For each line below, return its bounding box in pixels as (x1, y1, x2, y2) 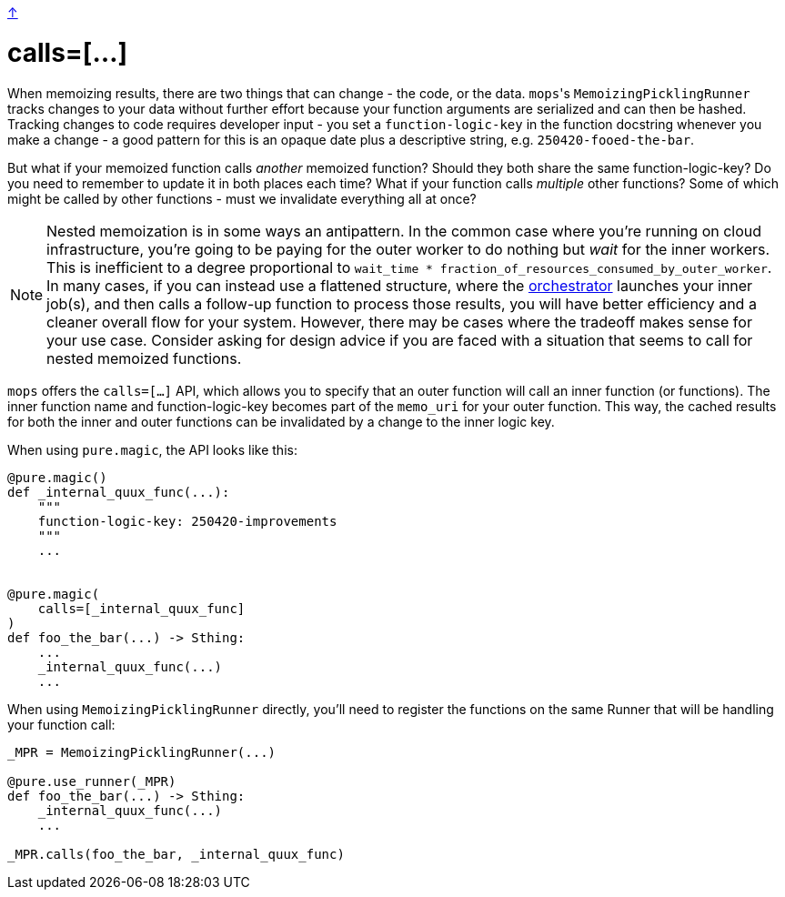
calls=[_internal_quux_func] (37, 600, 246, 616)
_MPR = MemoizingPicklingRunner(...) (7, 744, 277, 760)
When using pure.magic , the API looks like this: (7, 441, 297, 458)
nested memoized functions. (46, 348, 242, 368)
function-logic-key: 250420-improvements (37, 513, 337, 529)
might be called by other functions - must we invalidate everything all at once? (7, 190, 477, 207)
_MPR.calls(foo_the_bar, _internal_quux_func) (7, 846, 345, 862)
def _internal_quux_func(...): (7, 484, 230, 499)
